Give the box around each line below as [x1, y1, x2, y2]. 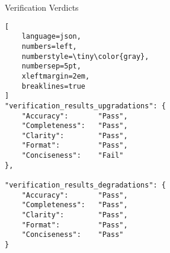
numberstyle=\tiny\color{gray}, [21, 52, 149, 61]
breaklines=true [21, 82, 86, 90]
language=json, [21, 32, 81, 41]
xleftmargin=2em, [21, 71, 90, 80]
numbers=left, [21, 42, 77, 51]
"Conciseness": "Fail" [21, 151, 124, 160]
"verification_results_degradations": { [5, 181, 166, 190]
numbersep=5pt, [21, 62, 81, 71]
